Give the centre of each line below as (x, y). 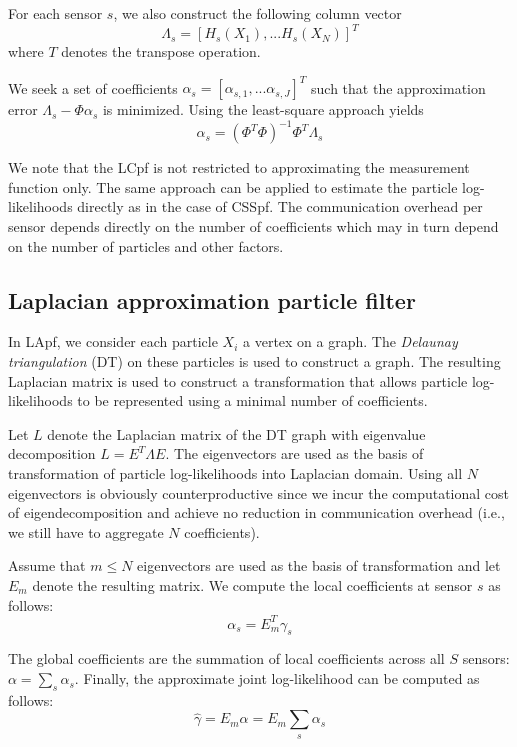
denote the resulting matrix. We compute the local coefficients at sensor (252, 584)
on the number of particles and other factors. (146, 245)
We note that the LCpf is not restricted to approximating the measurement (239, 167)
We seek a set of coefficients (93, 87)
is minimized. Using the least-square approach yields (263, 109)
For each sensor (55, 13)
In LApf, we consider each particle (113, 341)
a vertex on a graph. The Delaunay (350, 341)
